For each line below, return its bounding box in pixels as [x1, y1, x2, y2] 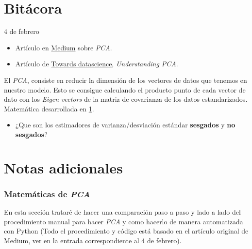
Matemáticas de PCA [4, 187, 90, 200]
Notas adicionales [4, 157, 123, 177]
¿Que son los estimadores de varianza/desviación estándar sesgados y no [15, 120, 235, 130]
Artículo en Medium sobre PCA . [15, 42, 112, 52]
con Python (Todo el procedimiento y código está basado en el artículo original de [4, 226, 249, 236]
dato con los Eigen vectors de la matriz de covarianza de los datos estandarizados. [4, 94, 248, 104]
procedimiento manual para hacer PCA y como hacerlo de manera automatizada [4, 216, 243, 226]
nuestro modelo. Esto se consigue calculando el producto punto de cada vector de [4, 84, 246, 94]
